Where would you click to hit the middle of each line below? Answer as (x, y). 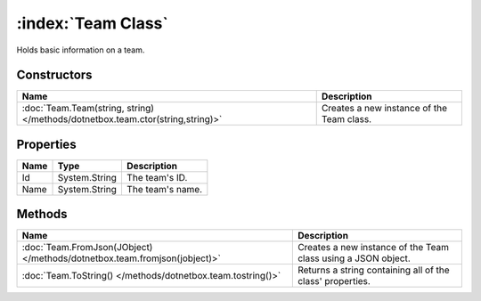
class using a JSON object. (354, 258)
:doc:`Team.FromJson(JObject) (87, 248)
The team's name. (164, 189)
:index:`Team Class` (93, 23)
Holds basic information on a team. (81, 50)
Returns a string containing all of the (373, 270)
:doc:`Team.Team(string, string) (88, 109)
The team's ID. (157, 177)
